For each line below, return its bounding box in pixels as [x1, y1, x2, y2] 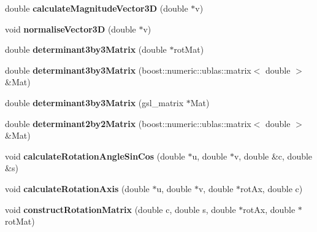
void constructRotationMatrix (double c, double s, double [5, 203, 236, 215]
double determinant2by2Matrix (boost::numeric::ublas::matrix [5, 117, 251, 130]
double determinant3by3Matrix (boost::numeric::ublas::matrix [5, 63, 251, 76]
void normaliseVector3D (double [5, 22, 136, 35]
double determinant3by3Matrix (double [5, 43, 167, 56]
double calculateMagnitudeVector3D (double [5, 2, 188, 14]
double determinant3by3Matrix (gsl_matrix [5, 96, 184, 109]
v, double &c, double [234, 149, 313, 162]
